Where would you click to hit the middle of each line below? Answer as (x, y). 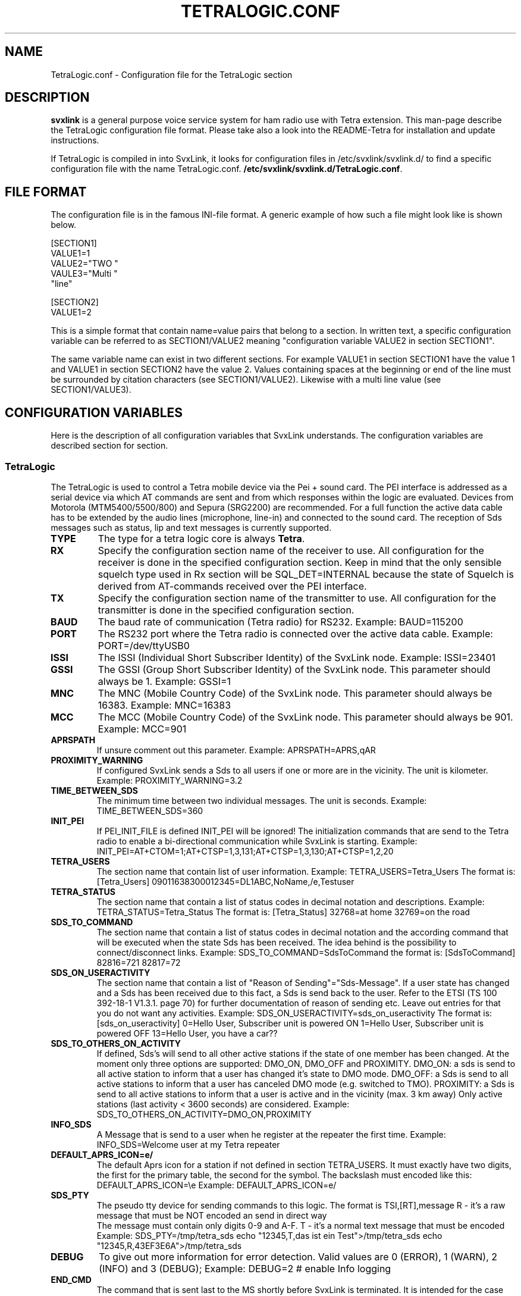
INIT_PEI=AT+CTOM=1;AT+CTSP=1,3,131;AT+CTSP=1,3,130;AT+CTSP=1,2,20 (245, 851)
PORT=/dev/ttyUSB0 (144, 645)
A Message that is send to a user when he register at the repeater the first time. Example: (271, 1134)
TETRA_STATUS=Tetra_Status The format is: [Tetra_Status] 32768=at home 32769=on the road (283, 912)
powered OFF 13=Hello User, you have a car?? (187, 1033)
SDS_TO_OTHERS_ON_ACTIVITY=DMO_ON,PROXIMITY (204, 1114)
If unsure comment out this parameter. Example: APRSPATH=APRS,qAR (236, 750)
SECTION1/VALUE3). (91, 390)
